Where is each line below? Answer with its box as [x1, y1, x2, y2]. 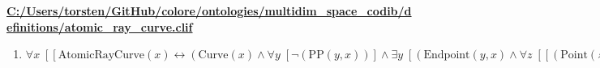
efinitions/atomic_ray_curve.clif [6, 18, 193, 35]
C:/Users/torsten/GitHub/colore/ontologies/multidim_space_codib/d [6, 2, 412, 19]
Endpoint [423, 49, 470, 62]
